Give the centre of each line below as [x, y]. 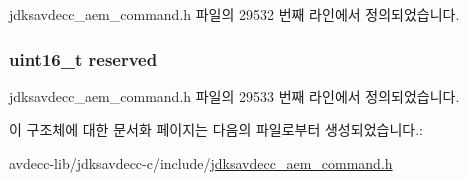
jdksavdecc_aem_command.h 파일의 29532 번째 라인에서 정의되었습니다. [234, 14]
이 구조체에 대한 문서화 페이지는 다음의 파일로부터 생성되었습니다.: [216, 129]
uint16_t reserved [83, 58]
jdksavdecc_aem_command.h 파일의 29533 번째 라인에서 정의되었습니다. [234, 95]
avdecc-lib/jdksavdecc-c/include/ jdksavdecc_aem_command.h [201, 163]
